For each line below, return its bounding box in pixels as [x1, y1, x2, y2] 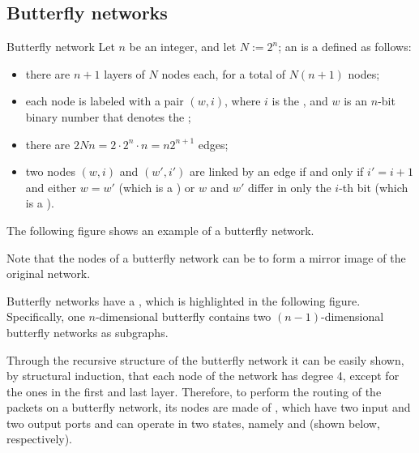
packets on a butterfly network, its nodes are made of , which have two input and [6, 399, 411, 416]
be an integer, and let [129, 38, 237, 55]
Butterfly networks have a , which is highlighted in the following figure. [6, 292, 361, 309]
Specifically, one [6, 308, 85, 325]
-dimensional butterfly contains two [95, 308, 271, 325]
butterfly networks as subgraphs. [6, 323, 169, 340]
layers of [104, 65, 145, 82]
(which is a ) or [118, 178, 195, 195]
